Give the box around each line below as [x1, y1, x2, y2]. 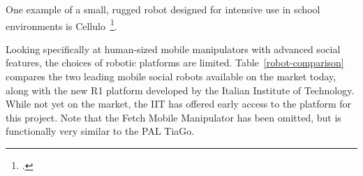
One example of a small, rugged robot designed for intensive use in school [6, 2, 320, 16]
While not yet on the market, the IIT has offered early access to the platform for [6, 96, 352, 111]
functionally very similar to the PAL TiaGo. [6, 124, 195, 138]
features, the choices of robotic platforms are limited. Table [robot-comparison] [6, 55, 344, 70]
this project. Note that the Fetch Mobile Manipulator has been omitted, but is [6, 110, 341, 124]
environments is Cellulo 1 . [6, 16, 117, 33]
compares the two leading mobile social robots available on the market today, [6, 69, 336, 84]
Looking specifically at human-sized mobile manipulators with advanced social [6, 41, 341, 56]
